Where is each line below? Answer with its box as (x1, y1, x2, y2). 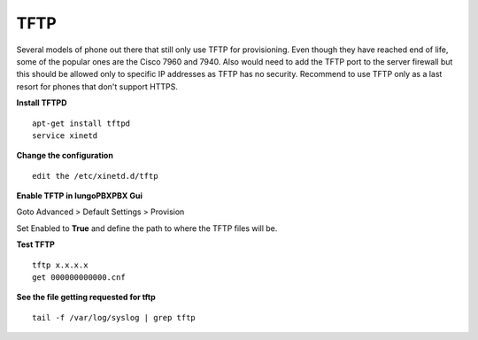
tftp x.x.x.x (32, 259, 89, 270)
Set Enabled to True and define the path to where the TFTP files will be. (16, 222, 278, 234)
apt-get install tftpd (32, 118, 131, 128)
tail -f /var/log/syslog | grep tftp (32, 313, 197, 322)
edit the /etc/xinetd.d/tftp (32, 171, 158, 181)
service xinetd (32, 130, 98, 141)
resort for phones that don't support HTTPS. (16, 81, 179, 92)
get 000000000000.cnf (32, 273, 126, 282)
